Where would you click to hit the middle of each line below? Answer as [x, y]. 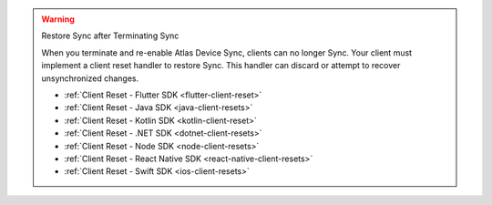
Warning [58, 19]
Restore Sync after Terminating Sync [110, 36]
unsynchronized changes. [90, 78]
